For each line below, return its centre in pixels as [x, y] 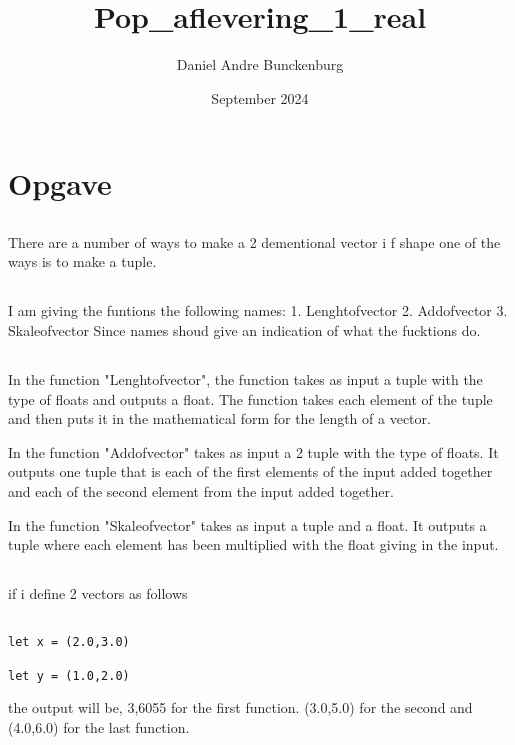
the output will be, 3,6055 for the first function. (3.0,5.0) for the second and [240, 707]
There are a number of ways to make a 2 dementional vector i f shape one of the [254, 241]
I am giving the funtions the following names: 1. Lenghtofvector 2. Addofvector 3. [258, 310]
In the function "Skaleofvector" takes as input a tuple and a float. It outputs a [247, 524]
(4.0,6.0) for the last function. [99, 727]
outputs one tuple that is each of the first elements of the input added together [250, 471]
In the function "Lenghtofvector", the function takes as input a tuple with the [245, 379]
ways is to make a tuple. [82, 261]
